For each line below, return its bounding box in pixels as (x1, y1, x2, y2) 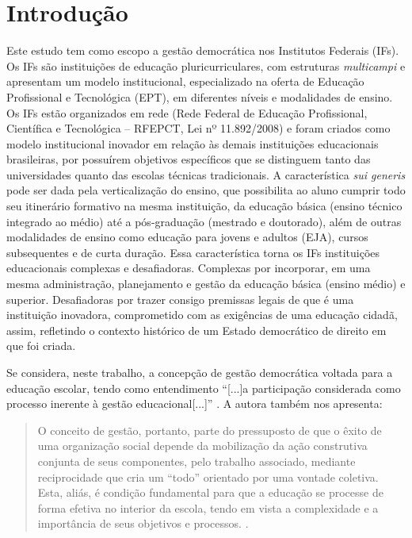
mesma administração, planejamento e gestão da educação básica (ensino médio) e (6, 275, 406, 292)
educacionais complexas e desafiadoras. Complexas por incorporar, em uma (6, 259, 371, 276)
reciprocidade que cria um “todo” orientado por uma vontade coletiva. (37, 468, 379, 485)
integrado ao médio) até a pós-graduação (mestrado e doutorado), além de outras (6, 213, 402, 229)
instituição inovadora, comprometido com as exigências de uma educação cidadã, (6, 306, 398, 323)
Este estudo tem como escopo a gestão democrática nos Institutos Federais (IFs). (6, 42, 399, 59)
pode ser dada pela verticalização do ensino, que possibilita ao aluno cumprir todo (6, 182, 406, 198)
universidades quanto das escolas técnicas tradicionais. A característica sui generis (6, 166, 406, 183)
